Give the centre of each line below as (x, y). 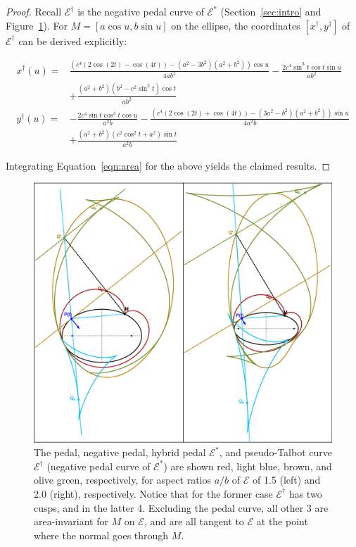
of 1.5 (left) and (286, 480)
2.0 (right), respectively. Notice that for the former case (153, 493)
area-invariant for (71, 521)
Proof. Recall (34, 11)
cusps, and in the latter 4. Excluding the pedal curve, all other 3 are (181, 507)
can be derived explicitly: (73, 40)
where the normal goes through (101, 535)
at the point (282, 521)
